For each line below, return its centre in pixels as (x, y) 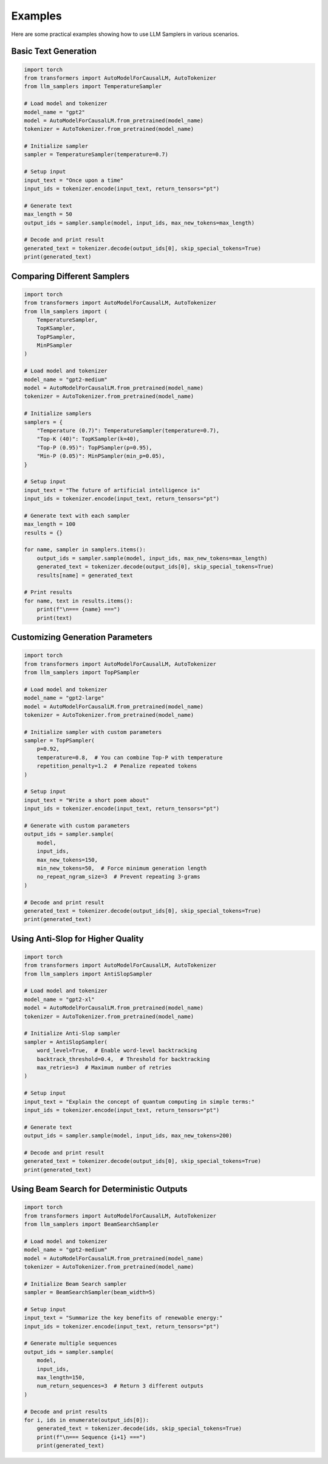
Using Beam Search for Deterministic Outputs (99, 1189)
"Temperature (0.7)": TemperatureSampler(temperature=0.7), (128, 430)
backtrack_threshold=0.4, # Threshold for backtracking (123, 1059)
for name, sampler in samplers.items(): (85, 550)
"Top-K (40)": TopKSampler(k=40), (88, 439)
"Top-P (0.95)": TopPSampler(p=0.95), (94, 448)
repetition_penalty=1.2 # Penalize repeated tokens (117, 766)
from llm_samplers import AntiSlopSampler (88, 974)
